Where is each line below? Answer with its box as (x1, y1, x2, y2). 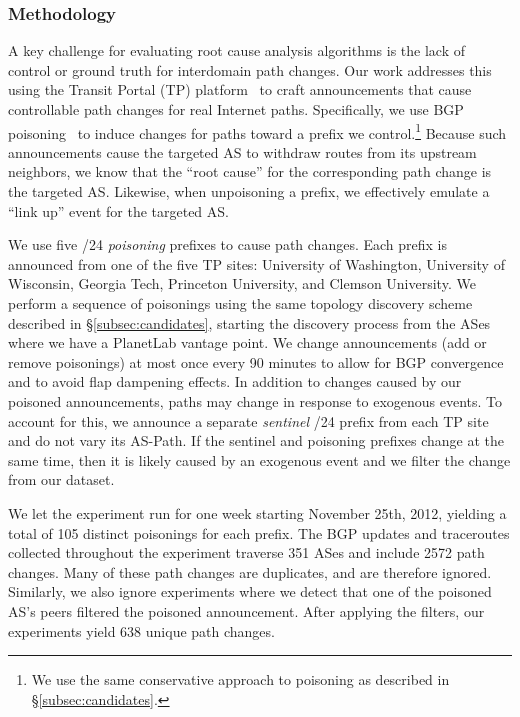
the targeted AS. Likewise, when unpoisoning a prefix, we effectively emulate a (8, 181, 490, 202)
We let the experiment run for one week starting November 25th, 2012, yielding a (8, 502, 507, 523)
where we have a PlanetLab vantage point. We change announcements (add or (8, 332, 487, 353)
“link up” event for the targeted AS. (8, 200, 229, 221)
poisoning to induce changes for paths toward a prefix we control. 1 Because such (8, 119, 507, 143)
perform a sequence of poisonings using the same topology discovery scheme (8, 293, 473, 313)
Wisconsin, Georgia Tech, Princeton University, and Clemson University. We (8, 273, 476, 294)
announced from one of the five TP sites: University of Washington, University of (8, 253, 505, 274)
